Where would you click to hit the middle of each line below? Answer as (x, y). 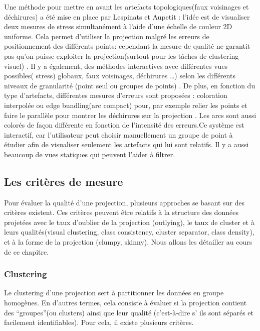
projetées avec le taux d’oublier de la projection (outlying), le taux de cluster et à (129, 222)
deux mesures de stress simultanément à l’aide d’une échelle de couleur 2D (118, 26)
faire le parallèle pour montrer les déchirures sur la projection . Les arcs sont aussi (130, 115)
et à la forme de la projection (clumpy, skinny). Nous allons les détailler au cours (128, 242)
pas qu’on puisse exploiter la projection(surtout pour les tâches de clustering (121, 56)
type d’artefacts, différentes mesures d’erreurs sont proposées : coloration (116, 95)
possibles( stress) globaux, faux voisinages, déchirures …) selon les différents (120, 76)
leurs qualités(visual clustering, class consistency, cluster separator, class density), (129, 232)
